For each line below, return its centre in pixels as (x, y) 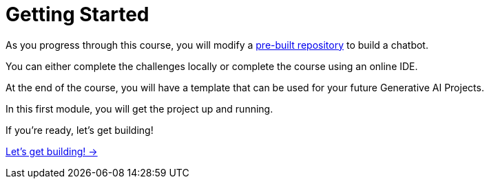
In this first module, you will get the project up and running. (139, 108)
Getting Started (77, 14)
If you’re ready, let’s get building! (80, 130)
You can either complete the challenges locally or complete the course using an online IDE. (212, 66)
